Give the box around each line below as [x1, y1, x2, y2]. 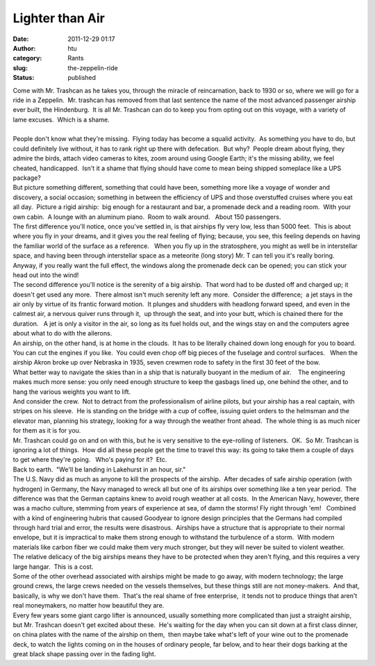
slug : [12, 63, 28, 72]
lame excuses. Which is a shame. [12, 115, 110, 124]
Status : [12, 74, 35, 82]
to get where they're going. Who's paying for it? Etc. [12, 456, 167, 464]
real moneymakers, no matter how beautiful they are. [12, 601, 165, 610]
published [67, 74, 97, 82]
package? [12, 174, 42, 182]
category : [12, 54, 42, 63]
